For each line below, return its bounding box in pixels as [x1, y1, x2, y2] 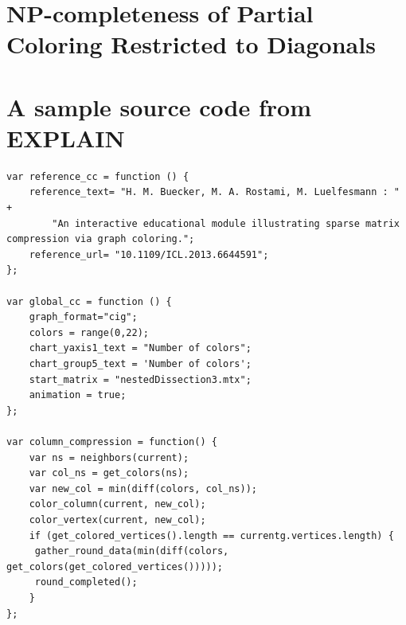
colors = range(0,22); [29, 326, 149, 338]
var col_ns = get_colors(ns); [29, 467, 189, 479]
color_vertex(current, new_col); [29, 514, 206, 525]
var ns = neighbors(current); [29, 451, 189, 463]
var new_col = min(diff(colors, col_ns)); [29, 482, 257, 494]
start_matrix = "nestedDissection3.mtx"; [29, 373, 252, 385]
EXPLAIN [6, 121, 125, 154]
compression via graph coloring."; [6, 233, 195, 245]
